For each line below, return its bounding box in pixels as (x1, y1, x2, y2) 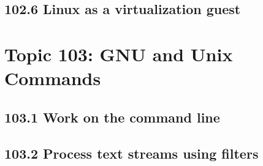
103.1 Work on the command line (4, 107, 220, 126)
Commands (4, 66, 101, 91)
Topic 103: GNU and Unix (4, 41, 233, 66)
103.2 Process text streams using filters (4, 143, 259, 162)
